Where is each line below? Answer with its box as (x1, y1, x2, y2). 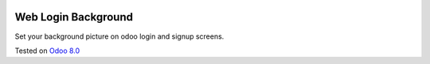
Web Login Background (14, 10, 133, 24)
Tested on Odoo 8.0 (14, 46, 80, 55)
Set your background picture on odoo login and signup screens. (14, 32, 225, 41)
